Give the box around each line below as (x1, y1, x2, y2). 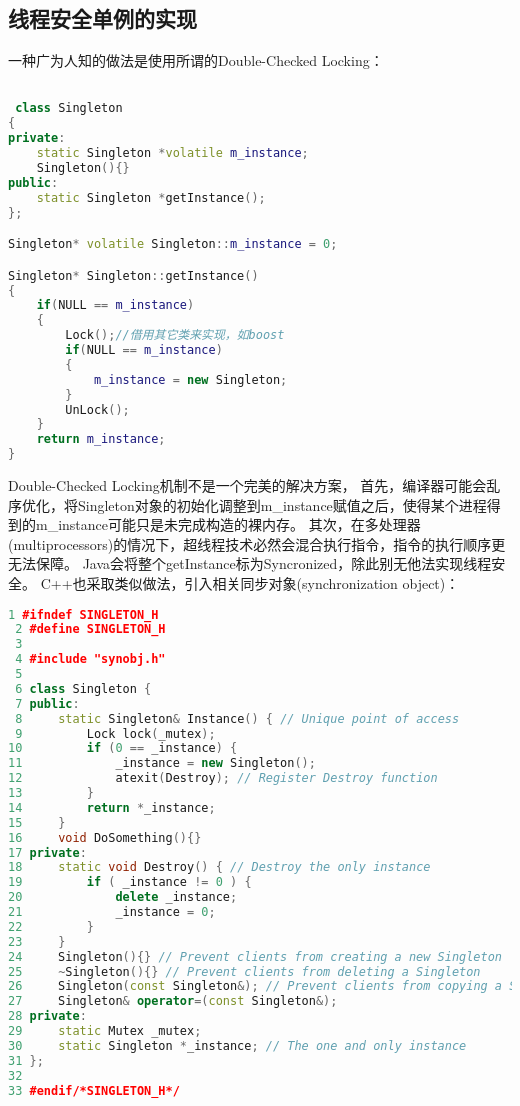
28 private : (8, 1009, 87, 1024)
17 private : (8, 845, 87, 860)
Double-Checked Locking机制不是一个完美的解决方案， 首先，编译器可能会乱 (8, 475, 501, 496)
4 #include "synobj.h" (15, 652, 166, 667)
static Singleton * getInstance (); (36, 190, 266, 205)
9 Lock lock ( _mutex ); (15, 726, 216, 741)
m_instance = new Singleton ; (93, 372, 288, 387)
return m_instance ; (36, 432, 166, 447)
